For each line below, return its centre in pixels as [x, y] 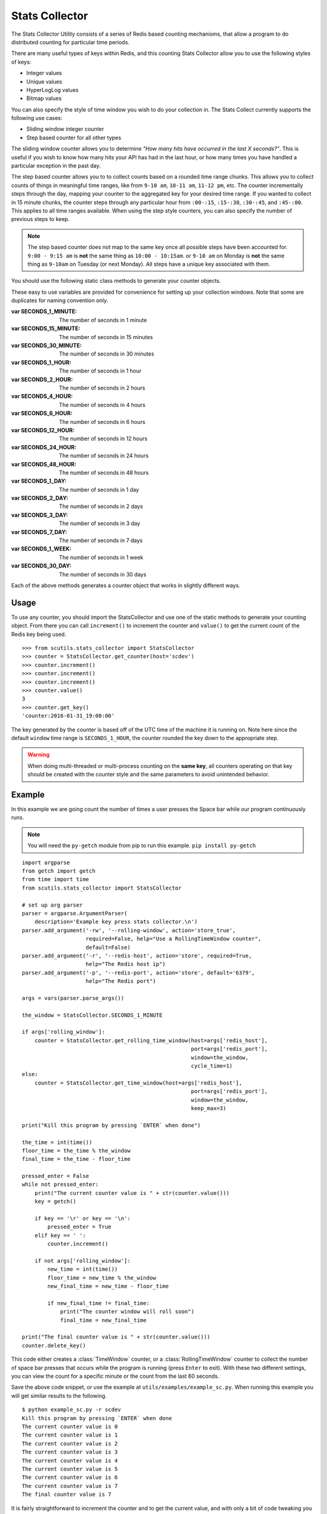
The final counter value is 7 [67, 1495]
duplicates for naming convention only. [60, 300]
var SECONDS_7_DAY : [39, 532]
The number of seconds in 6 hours [102, 421]
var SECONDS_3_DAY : [40, 515]
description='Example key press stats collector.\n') [116, 922]
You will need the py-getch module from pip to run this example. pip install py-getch [142, 845]
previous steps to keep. [40, 219]
